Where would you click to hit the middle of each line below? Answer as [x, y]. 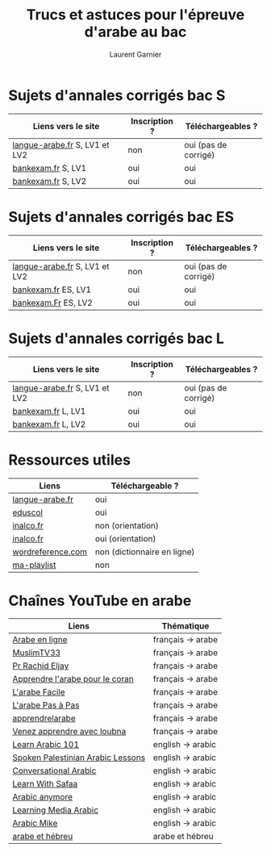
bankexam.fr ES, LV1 [52, 290]
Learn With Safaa [45, 784]
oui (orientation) [125, 538]
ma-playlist [34, 565]
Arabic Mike [35, 823]
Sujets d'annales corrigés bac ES [121, 217]
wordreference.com [50, 552]
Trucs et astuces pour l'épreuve [135, 15]
